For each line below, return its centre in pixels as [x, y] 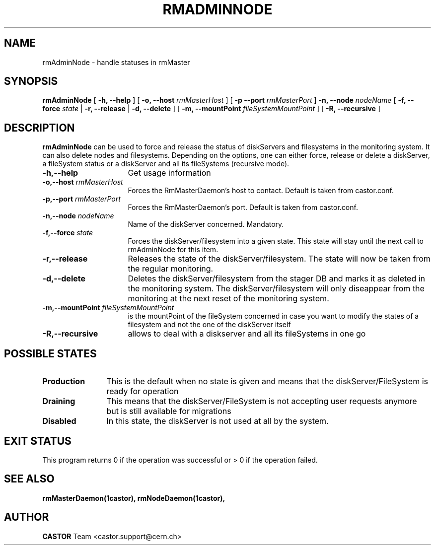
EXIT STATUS [38, 441]
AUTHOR [27, 517]
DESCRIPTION [39, 128]
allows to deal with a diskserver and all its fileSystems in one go [247, 334]
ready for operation [143, 391]
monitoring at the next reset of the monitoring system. [228, 299]
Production [64, 381]
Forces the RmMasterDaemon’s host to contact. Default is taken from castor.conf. [261, 191]
